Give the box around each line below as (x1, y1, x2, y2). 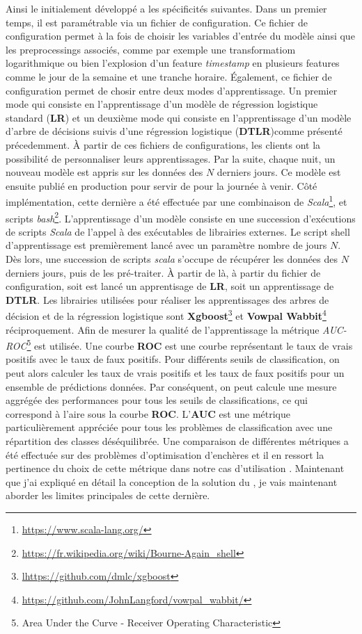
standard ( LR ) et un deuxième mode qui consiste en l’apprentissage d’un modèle (6, 110, 352, 124)
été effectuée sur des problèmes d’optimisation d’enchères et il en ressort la (6, 447, 324, 462)
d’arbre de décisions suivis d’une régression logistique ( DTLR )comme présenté (6, 124, 343, 138)
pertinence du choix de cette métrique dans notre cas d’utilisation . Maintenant (6, 461, 345, 475)
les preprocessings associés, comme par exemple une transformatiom (6, 42, 296, 56)
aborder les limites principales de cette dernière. (6, 488, 210, 503)
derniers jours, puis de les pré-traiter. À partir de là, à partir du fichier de (6, 265, 321, 279)
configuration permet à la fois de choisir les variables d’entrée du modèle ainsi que (6, 29, 355, 43)
